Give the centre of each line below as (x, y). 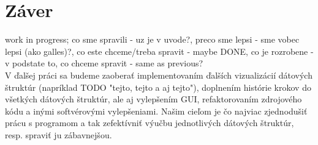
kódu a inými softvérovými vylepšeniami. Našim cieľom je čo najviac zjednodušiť (156, 111)
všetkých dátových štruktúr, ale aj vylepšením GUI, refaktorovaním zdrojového (153, 99)
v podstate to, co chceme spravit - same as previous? (104, 63)
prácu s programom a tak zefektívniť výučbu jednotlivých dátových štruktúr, (150, 123)
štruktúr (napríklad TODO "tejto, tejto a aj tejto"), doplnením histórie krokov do (158, 87)
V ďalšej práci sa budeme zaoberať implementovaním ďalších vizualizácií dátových (159, 75)
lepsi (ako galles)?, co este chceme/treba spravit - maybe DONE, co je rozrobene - (159, 51)
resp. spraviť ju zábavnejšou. (59, 134)
